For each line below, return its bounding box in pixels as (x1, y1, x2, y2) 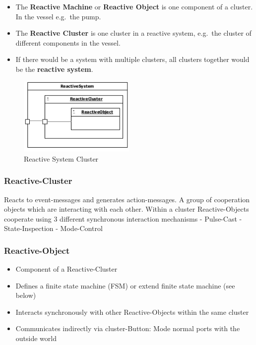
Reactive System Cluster (24, 153, 99, 164)
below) (15, 290, 36, 300)
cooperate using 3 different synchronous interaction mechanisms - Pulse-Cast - (4, 213, 242, 224)
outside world (15, 333, 57, 344)
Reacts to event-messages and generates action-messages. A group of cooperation (4, 194, 250, 204)
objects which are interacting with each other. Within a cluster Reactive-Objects (4, 204, 249, 214)
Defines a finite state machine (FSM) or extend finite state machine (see (15, 280, 235, 290)
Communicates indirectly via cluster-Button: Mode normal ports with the (15, 323, 240, 334)
